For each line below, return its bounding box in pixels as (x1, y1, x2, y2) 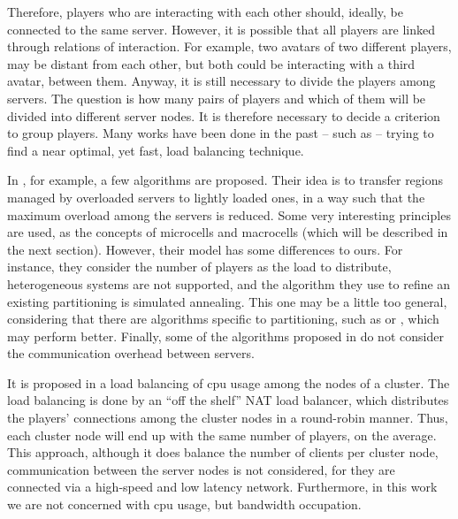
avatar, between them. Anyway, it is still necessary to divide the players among (7, 72, 436, 90)
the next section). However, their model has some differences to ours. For (7, 240, 403, 258)
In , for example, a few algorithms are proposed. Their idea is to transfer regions (7, 171, 444, 189)
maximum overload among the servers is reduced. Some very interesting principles (7, 205, 451, 224)
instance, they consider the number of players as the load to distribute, (7, 257, 392, 276)
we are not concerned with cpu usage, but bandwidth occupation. (7, 495, 362, 514)
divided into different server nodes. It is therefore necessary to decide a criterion (7, 106, 440, 125)
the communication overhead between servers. (7, 344, 255, 363)
